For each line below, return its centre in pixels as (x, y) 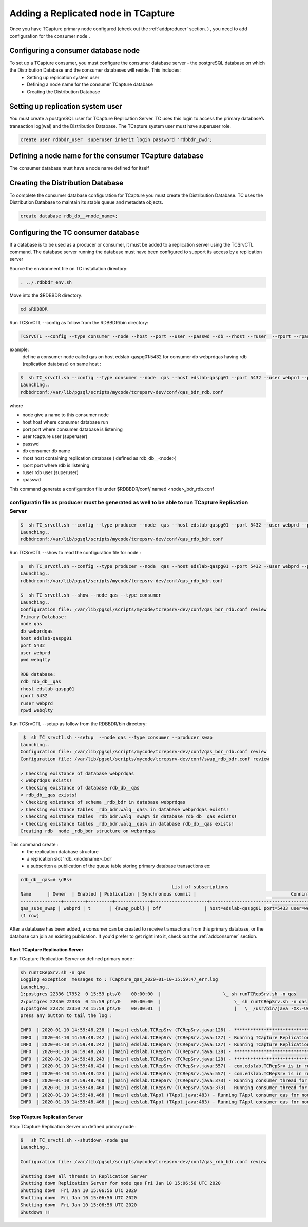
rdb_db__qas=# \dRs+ (46, 880)
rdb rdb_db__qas (41, 681)
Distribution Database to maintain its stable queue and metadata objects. (86, 202)
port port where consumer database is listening (72, 429)
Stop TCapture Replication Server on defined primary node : (73, 1127)
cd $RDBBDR (34, 309)
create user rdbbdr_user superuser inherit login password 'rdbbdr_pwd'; (117, 139)
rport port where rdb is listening (56, 465)
